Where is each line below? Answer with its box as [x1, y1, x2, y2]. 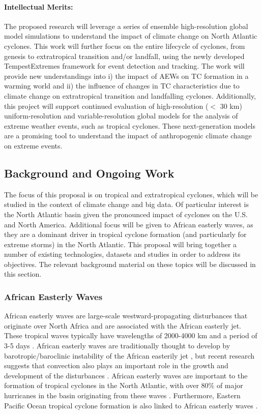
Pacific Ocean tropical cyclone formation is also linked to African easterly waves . [4, 400, 258, 410]
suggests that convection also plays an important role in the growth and [4, 360, 228, 371]
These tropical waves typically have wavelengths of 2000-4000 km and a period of [4, 330, 257, 341]
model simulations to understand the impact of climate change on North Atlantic [4, 31, 257, 41]
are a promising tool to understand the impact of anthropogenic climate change [4, 130, 252, 141]
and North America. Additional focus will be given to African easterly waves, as [4, 219, 253, 229]
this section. [4, 269, 42, 279]
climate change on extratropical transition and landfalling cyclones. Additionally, [4, 90, 256, 101]
